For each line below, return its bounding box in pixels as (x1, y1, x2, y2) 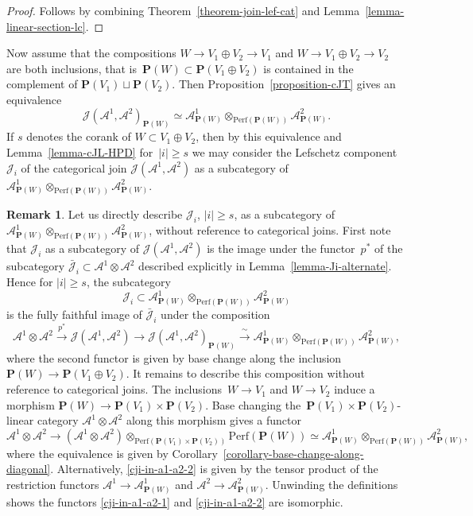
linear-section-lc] (6, 17, 86, 34)
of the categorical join (21, 159, 127, 176)
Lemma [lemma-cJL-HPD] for (6, 144, 153, 161)
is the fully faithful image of (6, 305, 142, 322)
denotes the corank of (26, 128, 131, 145)
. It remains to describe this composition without (126, 365, 365, 382)
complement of (6, 76, 78, 92)
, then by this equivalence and (196, 128, 342, 145)
